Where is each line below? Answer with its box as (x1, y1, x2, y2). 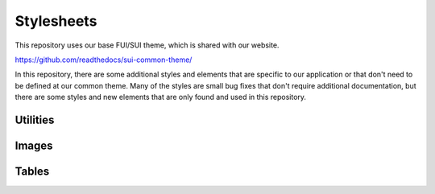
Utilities (14, 113, 55, 126)
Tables (14, 164, 50, 178)
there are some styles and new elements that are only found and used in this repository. (14, 93, 306, 102)
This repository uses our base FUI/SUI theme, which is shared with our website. (14, 40, 280, 50)
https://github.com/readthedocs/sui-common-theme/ (14, 55, 193, 64)
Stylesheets (14, 12, 97, 30)
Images (14, 138, 53, 152)
